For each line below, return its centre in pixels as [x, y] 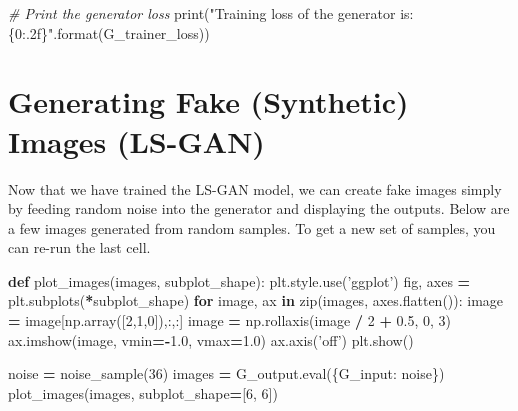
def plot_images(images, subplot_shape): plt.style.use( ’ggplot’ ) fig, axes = [239, 280]
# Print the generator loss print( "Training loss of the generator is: [211, 13]
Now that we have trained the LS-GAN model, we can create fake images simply [255, 188]
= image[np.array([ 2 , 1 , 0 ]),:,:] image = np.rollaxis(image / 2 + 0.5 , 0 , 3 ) [230, 320]
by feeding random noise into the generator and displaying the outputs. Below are [259, 208]
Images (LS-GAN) [136, 140]
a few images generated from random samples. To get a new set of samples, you [252, 227]
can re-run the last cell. [79, 247]
